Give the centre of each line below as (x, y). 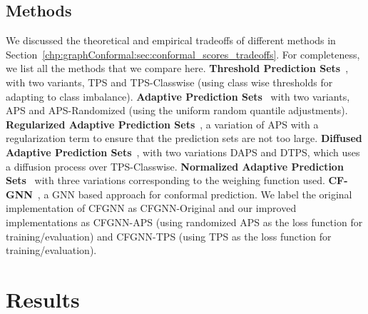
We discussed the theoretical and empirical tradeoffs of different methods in (171, 40)
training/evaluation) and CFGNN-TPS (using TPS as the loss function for (169, 236)
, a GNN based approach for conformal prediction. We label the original (195, 194)
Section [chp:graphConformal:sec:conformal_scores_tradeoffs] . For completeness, (183, 54)
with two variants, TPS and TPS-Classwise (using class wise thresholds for (169, 82)
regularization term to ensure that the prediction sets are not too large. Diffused (184, 138)
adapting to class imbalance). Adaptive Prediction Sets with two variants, (178, 96)
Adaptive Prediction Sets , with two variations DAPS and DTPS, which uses (183, 152)
